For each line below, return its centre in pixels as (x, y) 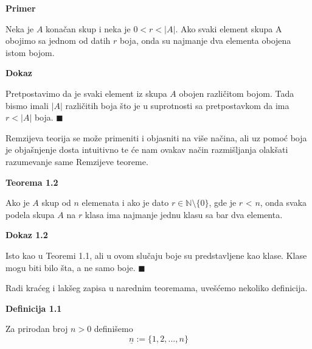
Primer (21, 8)
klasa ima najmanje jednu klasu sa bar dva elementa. (184, 214)
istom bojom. (30, 52)
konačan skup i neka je (88, 28)
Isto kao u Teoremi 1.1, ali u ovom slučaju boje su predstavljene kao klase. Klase (156, 255)
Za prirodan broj (37, 329)
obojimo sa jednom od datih (58, 41)
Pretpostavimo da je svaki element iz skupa (86, 93)
